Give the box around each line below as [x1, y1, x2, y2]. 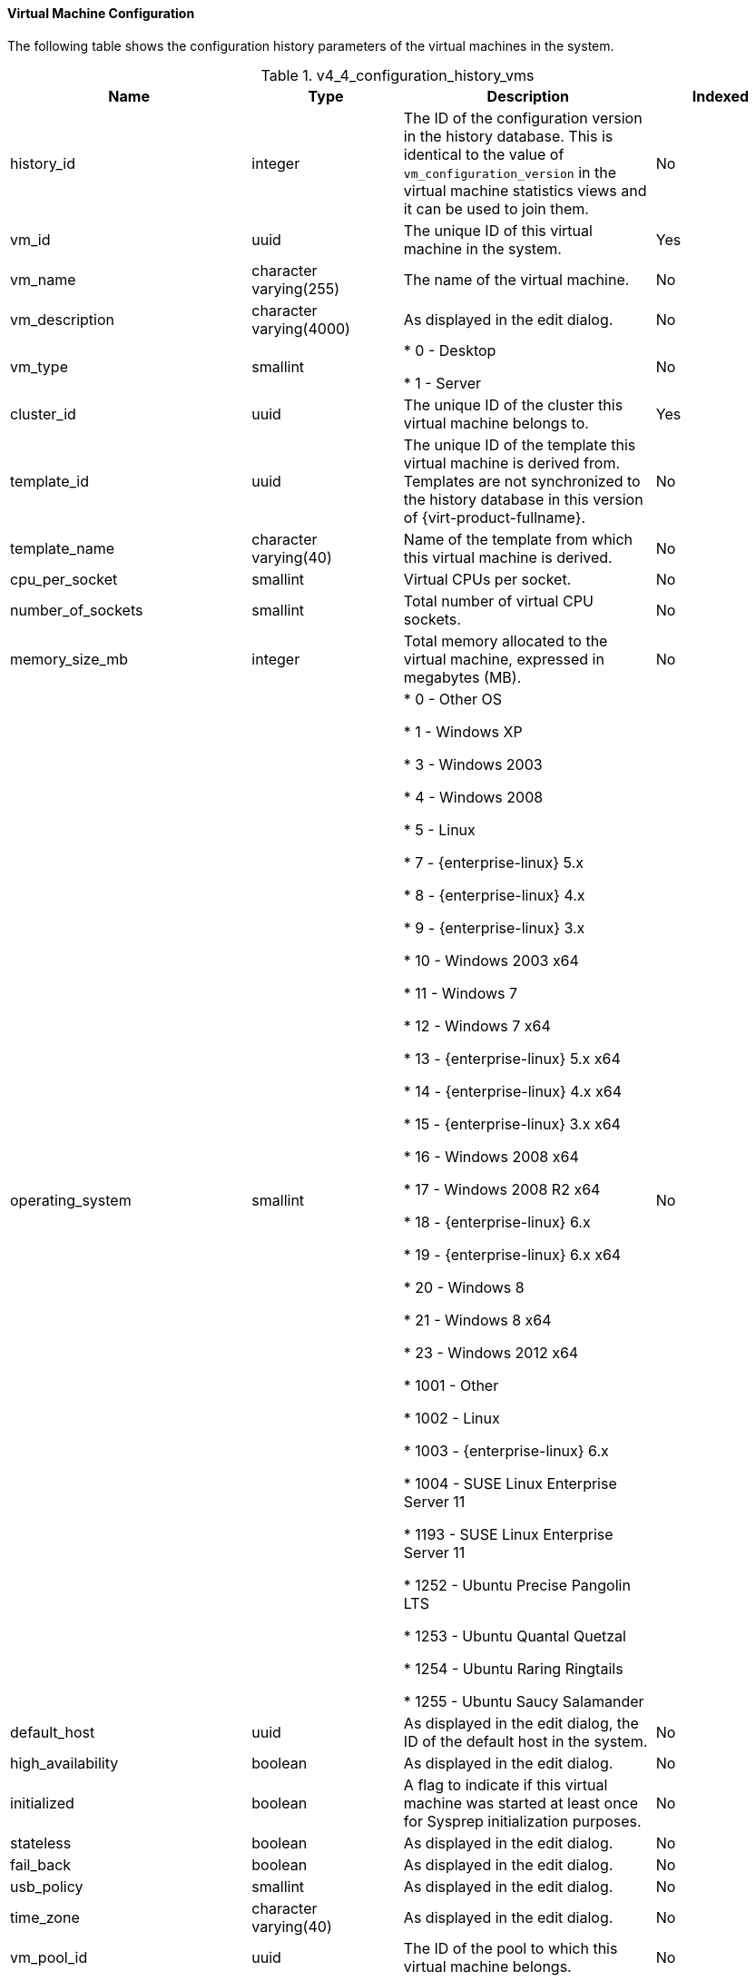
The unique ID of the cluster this [403, 395, 623, 414]
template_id [10, 471, 89, 490]
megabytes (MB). [403, 667, 522, 686]
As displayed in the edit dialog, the [403, 1713, 639, 1732]
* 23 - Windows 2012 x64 [403, 1343, 579, 1362]
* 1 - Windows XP [403, 722, 523, 741]
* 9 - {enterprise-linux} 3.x [403, 918, 585, 937]
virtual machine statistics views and [403, 181, 647, 200]
